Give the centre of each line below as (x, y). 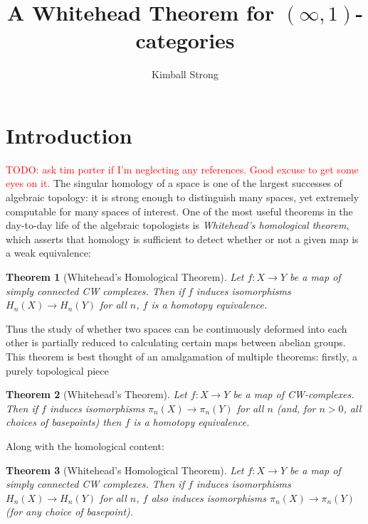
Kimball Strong (185, 74)
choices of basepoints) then (64, 422)
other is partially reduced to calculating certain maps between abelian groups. (176, 342)
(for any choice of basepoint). (70, 512)
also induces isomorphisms (209, 497)
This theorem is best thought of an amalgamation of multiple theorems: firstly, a (182, 356)
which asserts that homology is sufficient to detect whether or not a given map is (182, 239)
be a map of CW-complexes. (294, 394)
